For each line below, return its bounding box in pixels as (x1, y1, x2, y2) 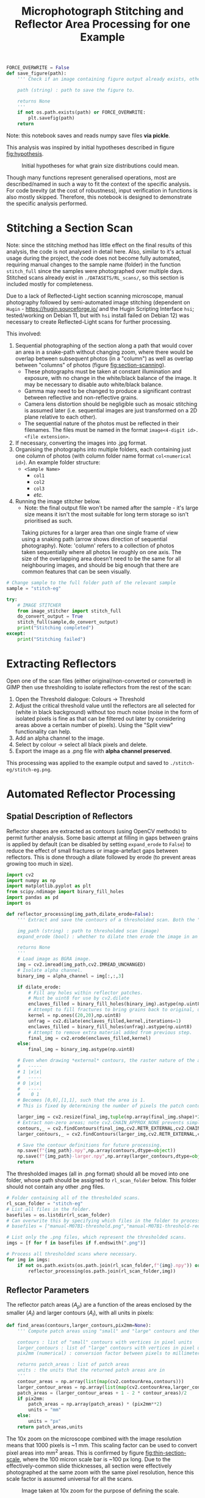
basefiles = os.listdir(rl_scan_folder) (6, 1211, 111, 1218)
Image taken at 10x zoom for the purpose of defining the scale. (21, 1486, 180, 1494)
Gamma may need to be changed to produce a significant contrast (24, 387, 192, 395)
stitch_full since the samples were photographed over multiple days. (6, 268, 184, 274)
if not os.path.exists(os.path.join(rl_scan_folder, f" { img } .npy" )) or (17, 1262, 201, 1268)
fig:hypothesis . (6, 150, 44, 158)
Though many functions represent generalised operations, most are (6, 174, 176, 181)
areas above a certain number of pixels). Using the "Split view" (15, 721, 174, 728)
